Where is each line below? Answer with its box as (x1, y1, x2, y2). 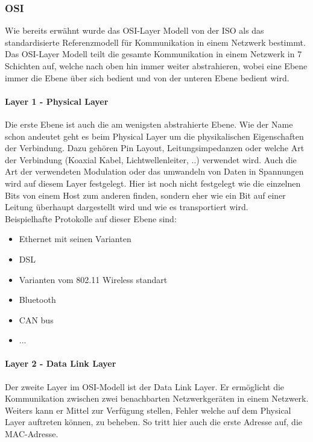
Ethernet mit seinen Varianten (19, 232, 131, 245)
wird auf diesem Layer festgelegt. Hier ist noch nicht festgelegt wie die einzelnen (5, 176, 301, 189)
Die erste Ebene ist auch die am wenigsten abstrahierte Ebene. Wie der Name (5, 117, 293, 130)
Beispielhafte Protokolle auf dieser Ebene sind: (5, 212, 177, 225)
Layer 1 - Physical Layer (5, 95, 109, 107)
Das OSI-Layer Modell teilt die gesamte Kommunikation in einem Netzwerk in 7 (5, 48, 302, 60)
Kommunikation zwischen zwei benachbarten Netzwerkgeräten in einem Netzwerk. (5, 392, 309, 405)
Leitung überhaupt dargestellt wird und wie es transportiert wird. (5, 201, 248, 213)
